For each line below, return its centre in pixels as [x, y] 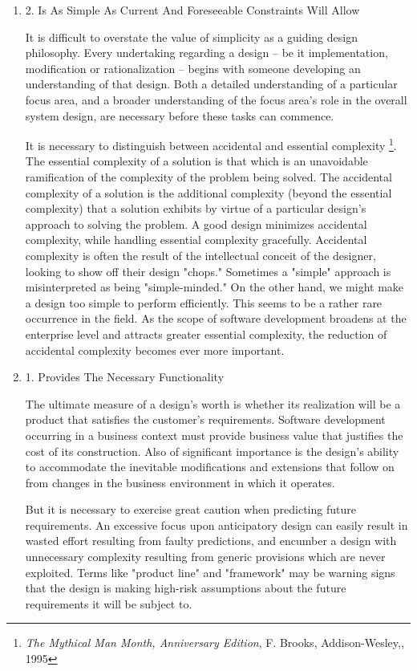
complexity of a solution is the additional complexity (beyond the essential [208, 192]
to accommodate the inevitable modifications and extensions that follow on [210, 467]
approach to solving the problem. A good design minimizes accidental [196, 224]
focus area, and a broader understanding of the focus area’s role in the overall [216, 99]
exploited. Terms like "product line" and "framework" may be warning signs [210, 572]
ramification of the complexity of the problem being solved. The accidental [208, 177]
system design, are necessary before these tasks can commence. [180, 115]
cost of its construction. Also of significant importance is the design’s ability [212, 451]
